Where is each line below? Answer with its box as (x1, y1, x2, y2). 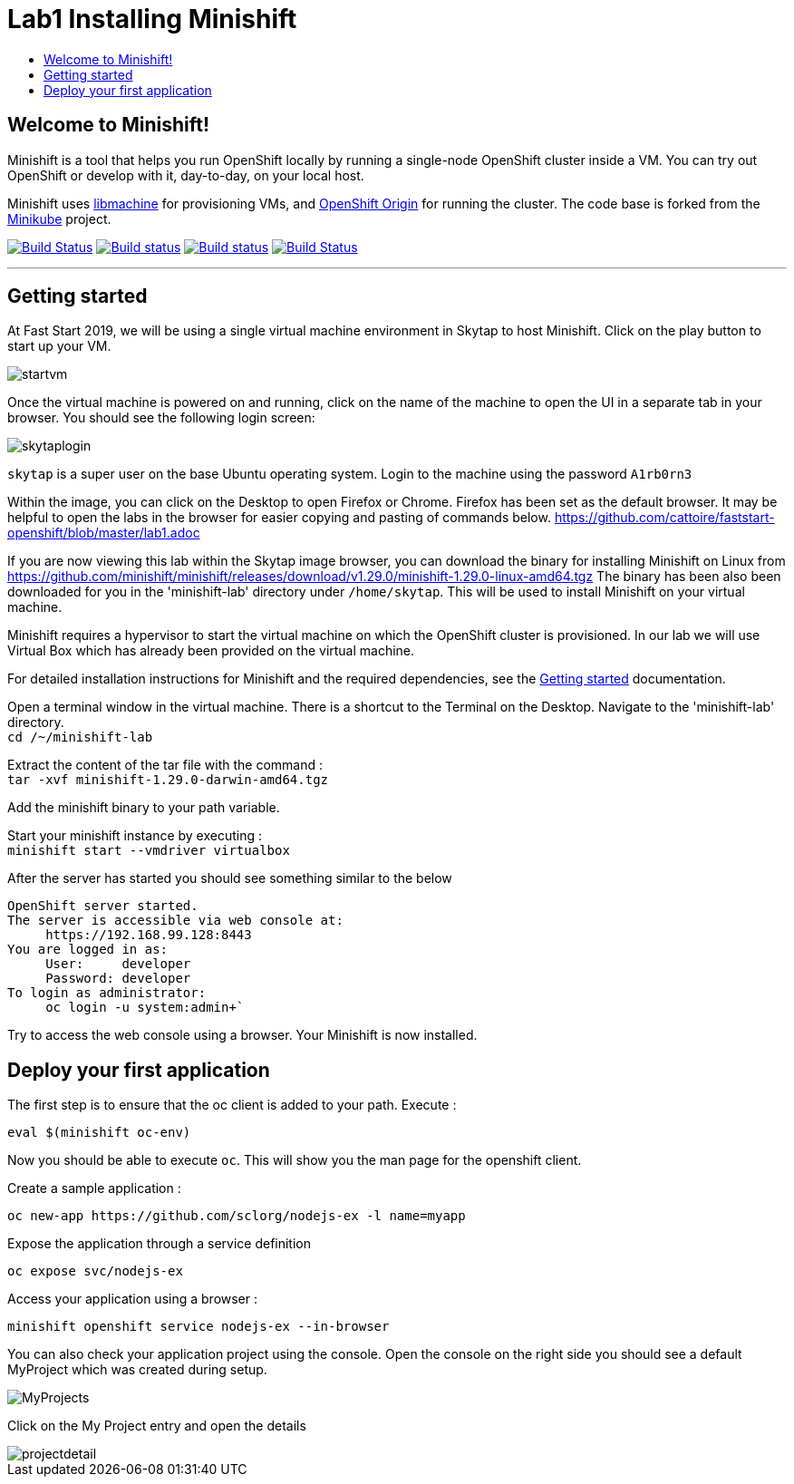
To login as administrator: (7, 985, 207, 1001)
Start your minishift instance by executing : (7, 828, 263, 844)
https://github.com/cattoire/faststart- (554, 509, 775, 526)
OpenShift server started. (7, 898, 198, 914)
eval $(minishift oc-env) (7, 1125, 191, 1140)
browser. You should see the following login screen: (7, 410, 315, 426)
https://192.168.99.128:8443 (45, 927, 252, 943)
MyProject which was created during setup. (7, 1362, 267, 1378)
